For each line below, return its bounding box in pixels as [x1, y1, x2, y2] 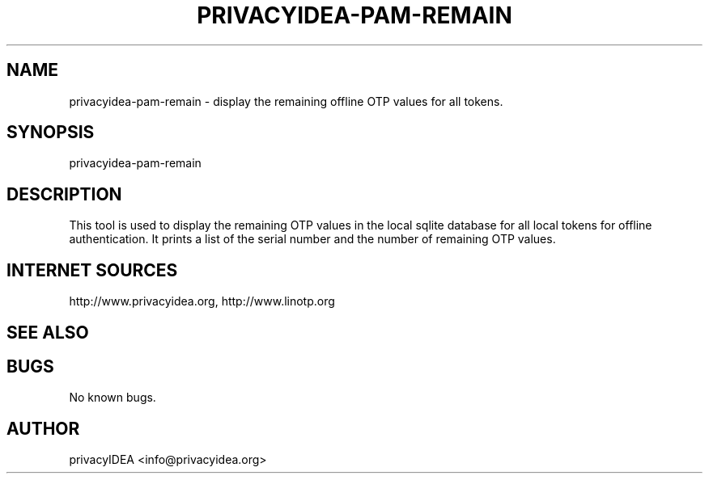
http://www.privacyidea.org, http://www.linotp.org [69, 294, 335, 309]
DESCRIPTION [6, 183, 122, 204]
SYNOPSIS [6, 122, 95, 143]
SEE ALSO [6, 322, 89, 343]
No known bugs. [69, 390, 156, 405]
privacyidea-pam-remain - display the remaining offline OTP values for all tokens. [69, 94, 503, 108]
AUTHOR [6, 418, 80, 439]
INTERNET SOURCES [6, 259, 178, 280]
